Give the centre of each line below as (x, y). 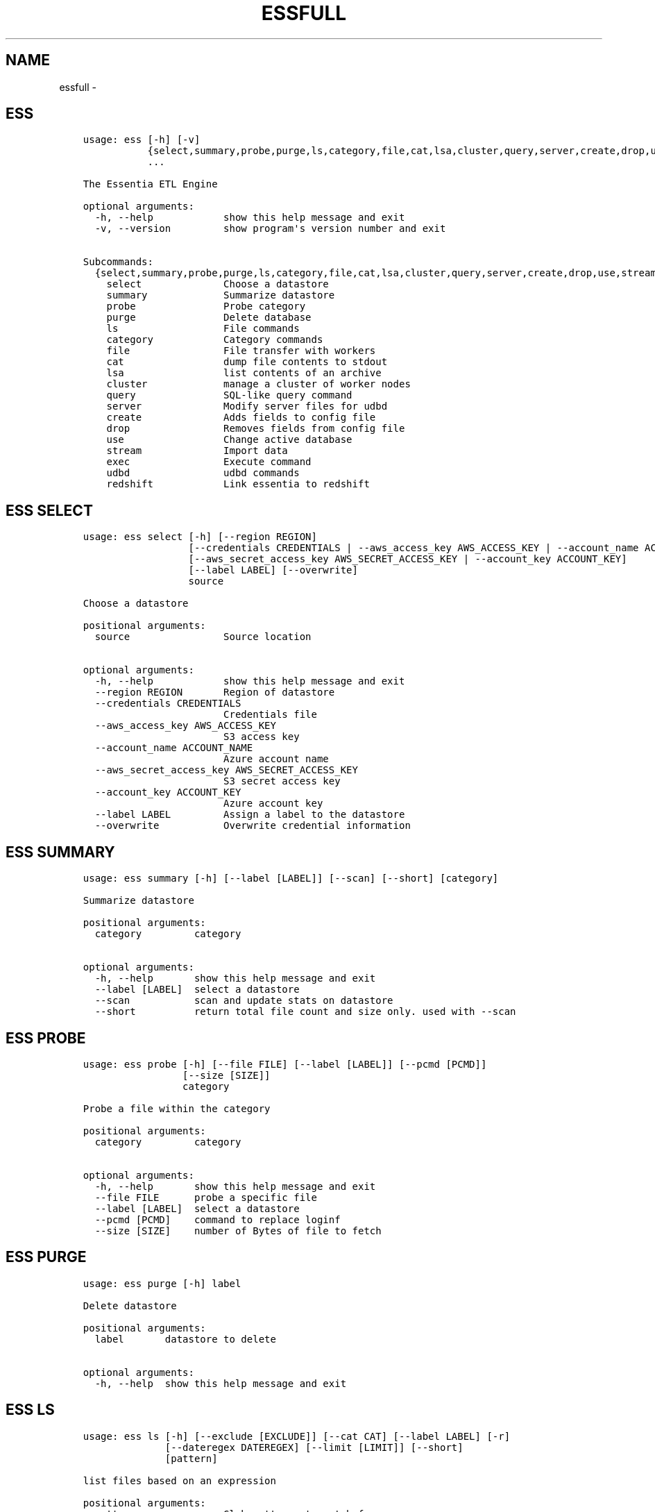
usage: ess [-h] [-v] (142, 140)
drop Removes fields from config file (256, 429)
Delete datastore (130, 1305)
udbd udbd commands (203, 473)
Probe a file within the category (177, 1108)
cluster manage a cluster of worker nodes (258, 384)
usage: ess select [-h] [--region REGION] (200, 537)
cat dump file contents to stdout (247, 362)
